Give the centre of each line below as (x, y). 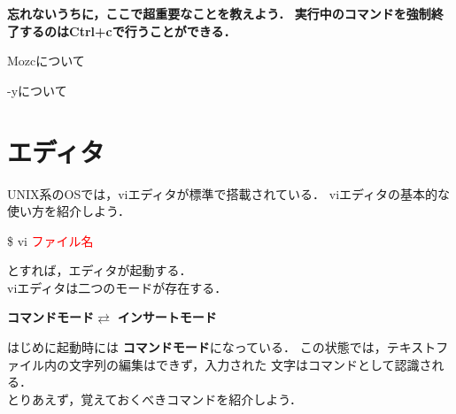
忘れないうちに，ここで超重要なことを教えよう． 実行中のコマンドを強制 (219, 13)
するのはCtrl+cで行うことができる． (128, 31)
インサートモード (167, 317)
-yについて (37, 90)
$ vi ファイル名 (50, 240)
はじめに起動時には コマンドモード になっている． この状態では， (197, 347)
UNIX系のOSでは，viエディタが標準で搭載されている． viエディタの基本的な (229, 193)
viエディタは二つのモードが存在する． (117, 287)
